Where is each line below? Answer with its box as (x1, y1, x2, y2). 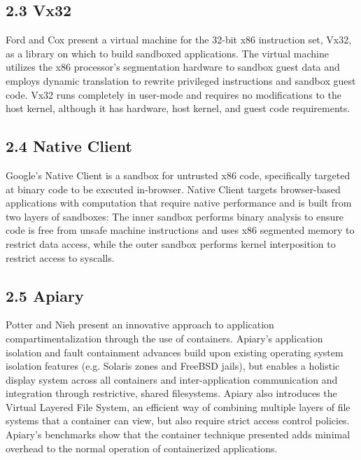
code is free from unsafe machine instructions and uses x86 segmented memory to (6, 223, 355, 237)
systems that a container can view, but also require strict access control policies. (6, 413, 350, 428)
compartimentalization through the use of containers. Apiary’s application (6, 330, 323, 345)
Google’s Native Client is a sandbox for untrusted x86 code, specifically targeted (6, 167, 351, 182)
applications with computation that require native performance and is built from (6, 195, 352, 210)
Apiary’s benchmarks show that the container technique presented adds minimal (6, 427, 351, 442)
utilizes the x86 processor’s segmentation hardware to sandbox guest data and (6, 60, 340, 74)
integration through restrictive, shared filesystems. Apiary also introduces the (6, 386, 337, 400)
